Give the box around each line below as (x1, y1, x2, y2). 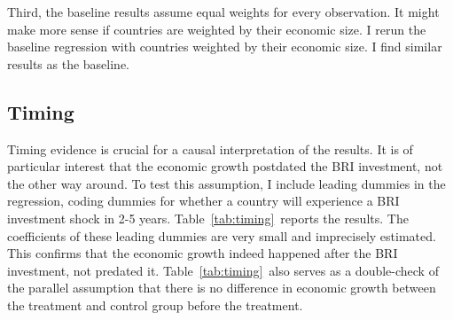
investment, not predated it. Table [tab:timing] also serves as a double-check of (7, 261, 439, 279)
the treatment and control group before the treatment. (7, 295, 303, 314)
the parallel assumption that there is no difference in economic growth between (7, 278, 436, 297)
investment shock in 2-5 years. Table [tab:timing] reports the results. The (7, 208, 409, 227)
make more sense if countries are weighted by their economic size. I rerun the (7, 20, 426, 38)
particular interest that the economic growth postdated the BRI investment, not (7, 157, 443, 176)
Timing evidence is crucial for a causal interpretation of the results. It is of (7, 139, 413, 158)
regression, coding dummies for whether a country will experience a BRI (7, 191, 400, 210)
